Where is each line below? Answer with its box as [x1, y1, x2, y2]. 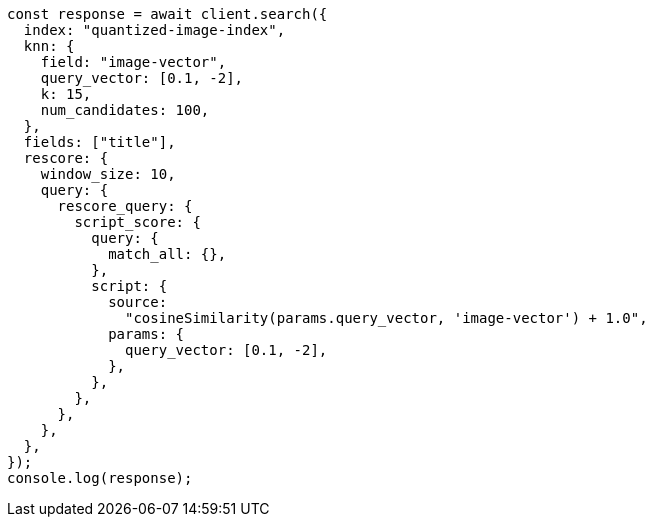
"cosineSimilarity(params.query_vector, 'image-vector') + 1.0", [125, 310, 648, 326]
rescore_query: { [57, 198, 193, 214]
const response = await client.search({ [7, 6, 328, 22]
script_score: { [74, 214, 201, 230]
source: [108, 294, 168, 310]
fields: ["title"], [23, 134, 176, 150]
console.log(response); [7, 470, 193, 486]
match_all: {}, [108, 246, 227, 262]
